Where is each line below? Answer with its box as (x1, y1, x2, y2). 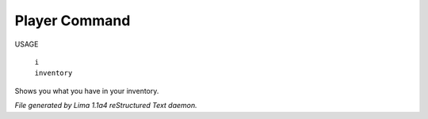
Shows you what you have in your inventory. (14, 86, 159, 95)
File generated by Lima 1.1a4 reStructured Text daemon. (14, 101, 197, 110)
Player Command (14, 12, 131, 29)
